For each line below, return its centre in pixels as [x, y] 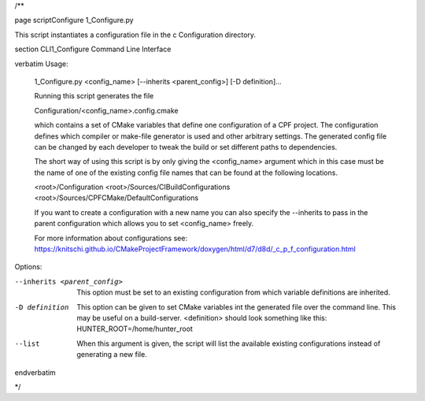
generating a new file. [112, 355]
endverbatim [35, 372]
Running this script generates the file [94, 96]
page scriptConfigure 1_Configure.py [74, 20]
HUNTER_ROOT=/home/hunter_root [135, 329]
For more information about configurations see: [111, 238]
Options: [28, 267]
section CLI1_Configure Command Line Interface [93, 49]
